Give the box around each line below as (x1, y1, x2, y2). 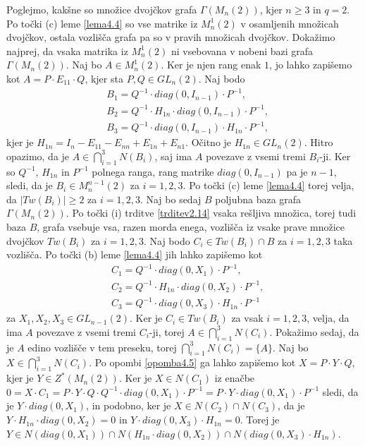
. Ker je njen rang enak (161, 57, 261, 72)
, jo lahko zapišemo (269, 57, 352, 72)
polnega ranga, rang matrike (92, 164, 214, 179)
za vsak (231, 311, 264, 325)
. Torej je (240, 412, 280, 427)
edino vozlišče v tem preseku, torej (27, 339, 177, 354)
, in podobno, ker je (86, 398, 171, 413)
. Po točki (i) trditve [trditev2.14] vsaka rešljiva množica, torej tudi (66, 205, 357, 220)
